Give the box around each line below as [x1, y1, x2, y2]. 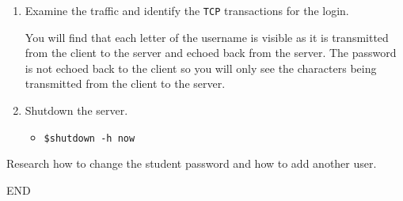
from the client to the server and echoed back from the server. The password [25, 44, 397, 61]
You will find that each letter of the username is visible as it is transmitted [25, 28, 389, 45]
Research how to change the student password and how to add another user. [6, 155, 377, 172]
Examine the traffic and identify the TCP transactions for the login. [25, 2, 349, 18]
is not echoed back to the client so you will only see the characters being [25, 59, 377, 76]
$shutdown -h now [44, 132, 135, 144]
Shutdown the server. [25, 102, 128, 119]
